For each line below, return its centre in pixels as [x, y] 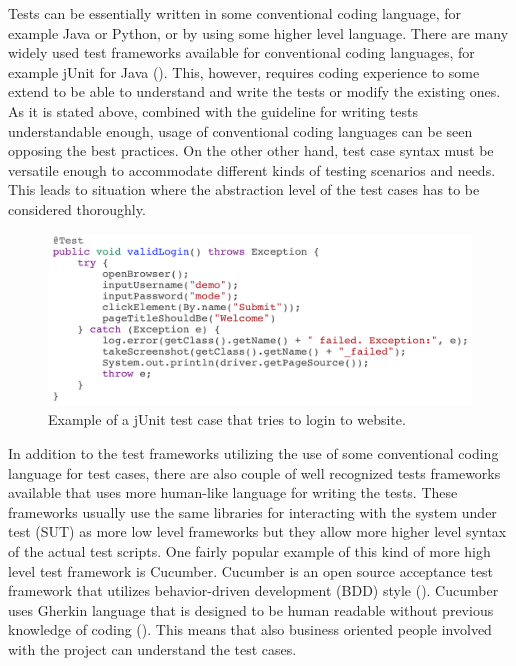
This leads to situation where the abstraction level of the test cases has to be [244, 189]
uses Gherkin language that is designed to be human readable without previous [251, 609]
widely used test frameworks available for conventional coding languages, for [241, 52]
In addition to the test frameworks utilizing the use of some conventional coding [253, 452]
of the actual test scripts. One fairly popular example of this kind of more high [249, 550]
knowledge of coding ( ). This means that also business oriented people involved [250, 629]
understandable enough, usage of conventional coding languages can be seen [240, 130]
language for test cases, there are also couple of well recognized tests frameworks [254, 472]
